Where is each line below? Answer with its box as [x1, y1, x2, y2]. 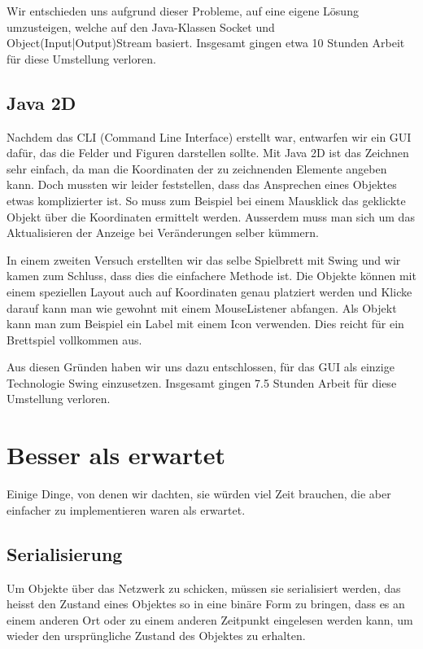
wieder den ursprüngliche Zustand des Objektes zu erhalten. [7, 627, 306, 644]
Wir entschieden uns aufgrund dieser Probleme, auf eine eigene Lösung [7, 2, 359, 19]
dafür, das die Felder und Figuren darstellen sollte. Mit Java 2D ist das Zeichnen [7, 144, 409, 161]
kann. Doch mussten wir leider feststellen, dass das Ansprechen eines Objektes [7, 176, 397, 193]
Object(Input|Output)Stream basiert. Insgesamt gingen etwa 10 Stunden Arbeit [7, 34, 405, 51]
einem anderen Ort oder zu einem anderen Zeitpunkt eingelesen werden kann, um [7, 611, 413, 628]
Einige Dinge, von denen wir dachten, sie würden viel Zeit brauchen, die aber [7, 485, 391, 502]
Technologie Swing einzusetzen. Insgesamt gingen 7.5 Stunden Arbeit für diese [7, 374, 397, 391]
